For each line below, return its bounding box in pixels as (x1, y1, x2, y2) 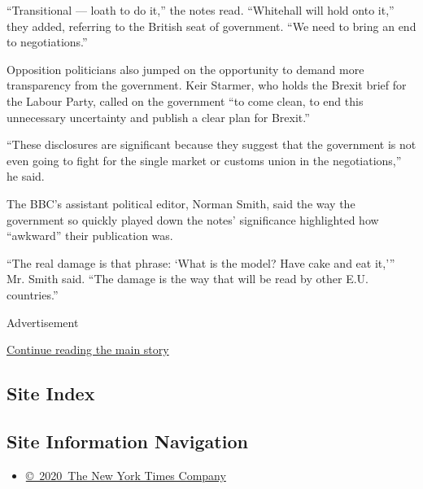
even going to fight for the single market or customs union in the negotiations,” (7, 151, 402, 168)
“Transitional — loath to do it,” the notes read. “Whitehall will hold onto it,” (7, 2, 395, 18)
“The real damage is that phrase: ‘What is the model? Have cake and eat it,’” (7, 254, 395, 271)
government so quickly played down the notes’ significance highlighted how (7, 211, 379, 228)
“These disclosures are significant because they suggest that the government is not (7, 136, 416, 153)
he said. (7, 168, 45, 185)
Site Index (7, 381, 95, 406)
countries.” (7, 286, 59, 303)
